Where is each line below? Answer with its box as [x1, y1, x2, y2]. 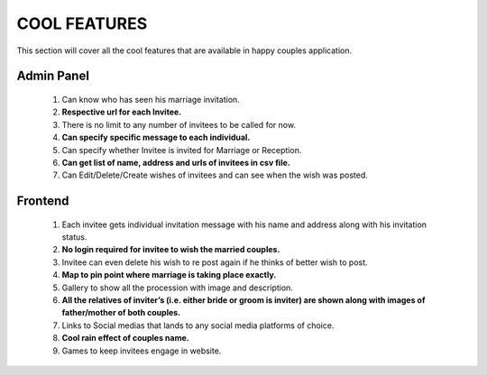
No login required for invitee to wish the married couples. [61, 244, 280, 255]
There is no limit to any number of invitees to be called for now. [61, 119, 297, 130]
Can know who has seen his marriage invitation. [61, 94, 241, 105]
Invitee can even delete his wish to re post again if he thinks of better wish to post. [61, 257, 369, 268]
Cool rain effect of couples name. [61, 333, 189, 343]
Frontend [16, 194, 69, 209]
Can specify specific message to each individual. [61, 132, 251, 143]
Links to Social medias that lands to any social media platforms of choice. [61, 320, 335, 331]
